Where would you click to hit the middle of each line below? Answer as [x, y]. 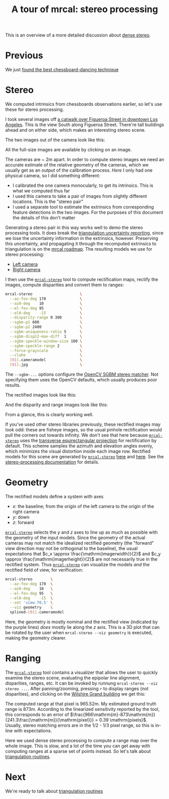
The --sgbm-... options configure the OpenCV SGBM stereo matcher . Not [82, 374]
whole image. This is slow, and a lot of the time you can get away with [78, 746]
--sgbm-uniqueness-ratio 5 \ [46, 332]
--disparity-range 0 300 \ [46, 317]
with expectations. [33, 731]
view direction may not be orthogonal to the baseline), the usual [71, 548]
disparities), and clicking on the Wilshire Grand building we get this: [75, 694]
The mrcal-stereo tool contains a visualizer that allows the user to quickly [81, 672]
